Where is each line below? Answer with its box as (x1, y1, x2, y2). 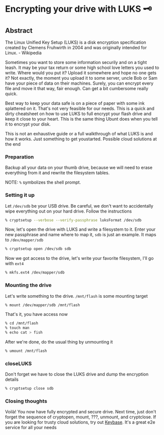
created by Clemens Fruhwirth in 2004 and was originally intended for (5, 45, 147, 50)
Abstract (5, 26, 33, 34)
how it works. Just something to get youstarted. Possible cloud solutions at (5, 136, 157, 142)
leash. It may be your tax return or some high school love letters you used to (5, 64, 160, 70)
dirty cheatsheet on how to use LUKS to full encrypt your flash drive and (5, 111, 152, 117)
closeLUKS (5, 360, 32, 367)
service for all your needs (5, 425, 57, 431)
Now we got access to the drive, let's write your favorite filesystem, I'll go (5, 255, 154, 261)
